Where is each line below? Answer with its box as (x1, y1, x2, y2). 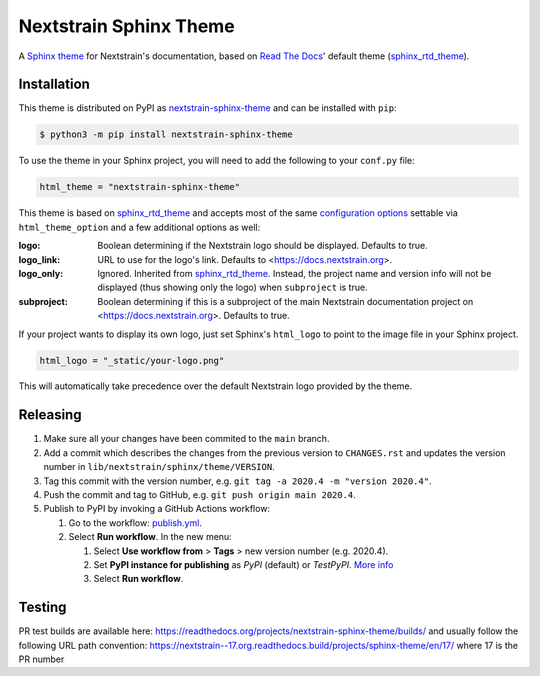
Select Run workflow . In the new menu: (68, 531, 232, 543)
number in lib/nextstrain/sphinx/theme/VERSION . (43, 461, 275, 473)
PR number (18, 653, 65, 665)
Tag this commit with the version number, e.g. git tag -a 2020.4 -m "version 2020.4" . (43, 475, 432, 487)
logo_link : (18, 253, 61, 265)
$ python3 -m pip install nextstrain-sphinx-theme (39, 129, 294, 140)
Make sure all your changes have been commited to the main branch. (43, 433, 330, 445)
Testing (18, 599, 67, 616)
